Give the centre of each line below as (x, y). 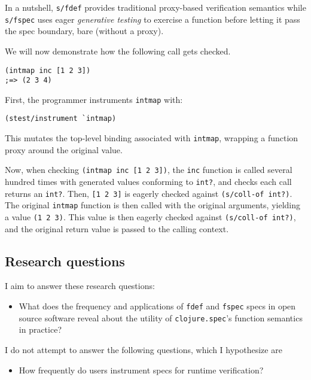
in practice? (40, 329)
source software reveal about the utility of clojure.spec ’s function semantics (161, 317)
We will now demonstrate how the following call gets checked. (118, 51)
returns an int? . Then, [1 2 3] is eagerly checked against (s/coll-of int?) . (149, 193)
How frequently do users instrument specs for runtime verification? (141, 370)
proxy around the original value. (64, 149)
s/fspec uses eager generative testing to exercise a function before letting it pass (153, 19)
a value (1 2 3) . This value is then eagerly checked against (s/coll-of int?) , (150, 217)
